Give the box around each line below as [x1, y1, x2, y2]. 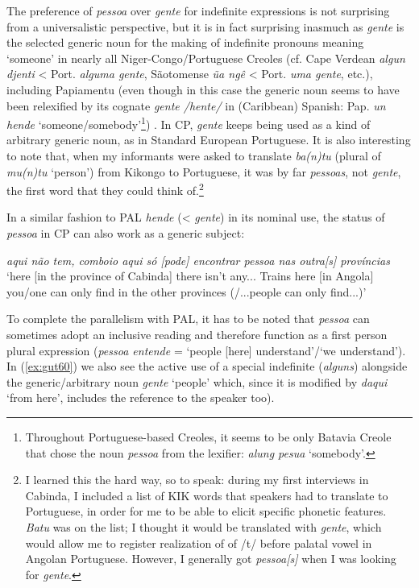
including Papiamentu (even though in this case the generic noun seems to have [6, 81, 400, 97]
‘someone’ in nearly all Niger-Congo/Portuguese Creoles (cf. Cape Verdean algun [6, 49, 405, 66]
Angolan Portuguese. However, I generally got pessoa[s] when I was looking [25, 550, 396, 567]
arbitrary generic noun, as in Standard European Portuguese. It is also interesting [6, 131, 411, 148]
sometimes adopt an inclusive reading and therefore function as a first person [6, 326, 388, 342]
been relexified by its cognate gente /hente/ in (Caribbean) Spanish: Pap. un [6, 97, 386, 114]
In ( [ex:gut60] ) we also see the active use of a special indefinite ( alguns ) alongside [6, 358, 408, 375]
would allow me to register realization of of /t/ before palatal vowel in [25, 534, 372, 551]
